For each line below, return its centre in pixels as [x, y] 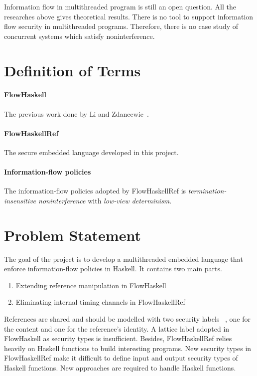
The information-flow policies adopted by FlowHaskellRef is [95, 191]
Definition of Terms [72, 70]
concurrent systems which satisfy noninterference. [79, 36]
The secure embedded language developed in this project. [91, 152]
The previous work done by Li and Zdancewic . [76, 113]
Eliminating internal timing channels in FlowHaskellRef [100, 302]
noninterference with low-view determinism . [105, 200]
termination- [207, 191]
